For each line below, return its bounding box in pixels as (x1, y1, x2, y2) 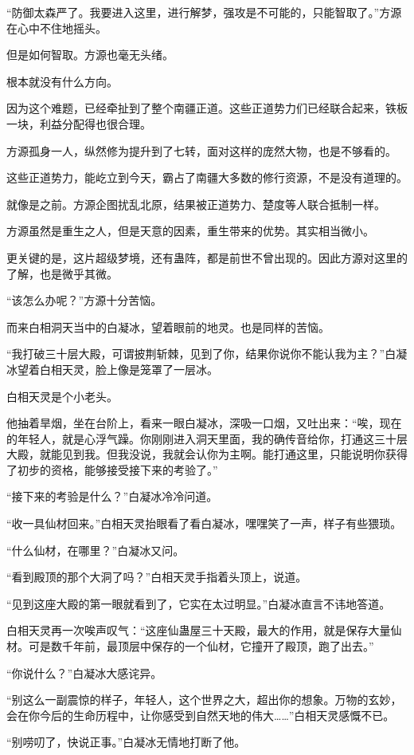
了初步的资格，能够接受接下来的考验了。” (6, 461, 218, 478)
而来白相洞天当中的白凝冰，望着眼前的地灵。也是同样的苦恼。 (6, 318, 330, 335)
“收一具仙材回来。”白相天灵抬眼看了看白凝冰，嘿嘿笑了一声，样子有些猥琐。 (6, 515, 402, 532)
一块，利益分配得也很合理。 (6, 115, 151, 132)
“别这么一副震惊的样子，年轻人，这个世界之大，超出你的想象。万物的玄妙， (6, 691, 402, 708)
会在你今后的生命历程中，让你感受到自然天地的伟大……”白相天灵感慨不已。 (6, 706, 395, 723)
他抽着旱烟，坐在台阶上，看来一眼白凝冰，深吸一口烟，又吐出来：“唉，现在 (6, 415, 402, 431)
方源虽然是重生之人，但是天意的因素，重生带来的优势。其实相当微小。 (6, 222, 374, 239)
